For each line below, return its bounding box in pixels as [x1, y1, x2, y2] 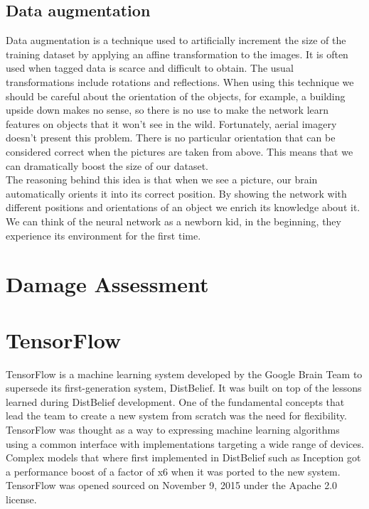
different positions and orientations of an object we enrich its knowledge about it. [6, 200, 360, 215]
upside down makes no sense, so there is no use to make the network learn [6, 102, 329, 117]
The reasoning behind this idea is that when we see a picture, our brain [6, 172, 318, 187]
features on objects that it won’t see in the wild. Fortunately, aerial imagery [6, 116, 337, 131]
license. [6, 491, 37, 506]
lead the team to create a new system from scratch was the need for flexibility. [6, 408, 347, 423]
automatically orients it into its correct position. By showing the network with [6, 186, 347, 200]
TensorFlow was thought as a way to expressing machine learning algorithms [6, 422, 340, 436]
